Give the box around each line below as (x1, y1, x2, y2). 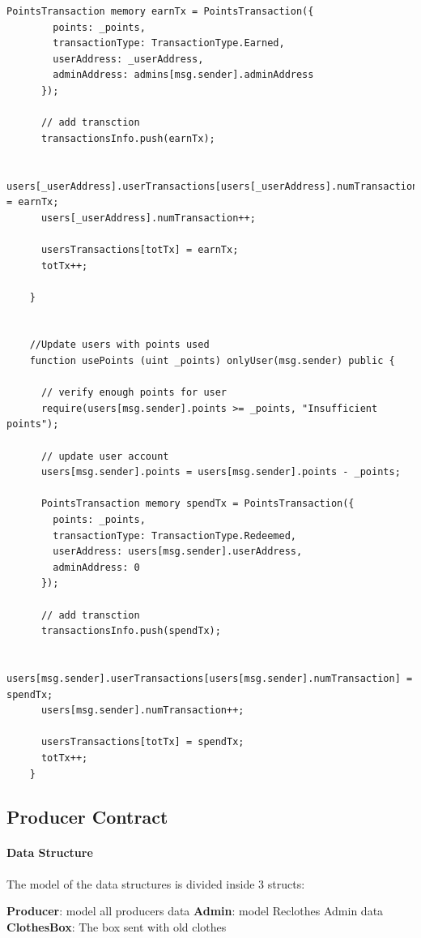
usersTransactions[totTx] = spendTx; (40, 736, 245, 748)
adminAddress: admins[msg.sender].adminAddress (53, 69, 314, 81)
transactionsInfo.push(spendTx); (40, 625, 221, 637)
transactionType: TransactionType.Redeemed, (53, 529, 296, 542)
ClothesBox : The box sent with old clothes (6, 918, 227, 935)
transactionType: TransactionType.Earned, (53, 37, 285, 49)
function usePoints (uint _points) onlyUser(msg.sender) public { (29, 355, 395, 367)
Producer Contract (6, 804, 168, 829)
